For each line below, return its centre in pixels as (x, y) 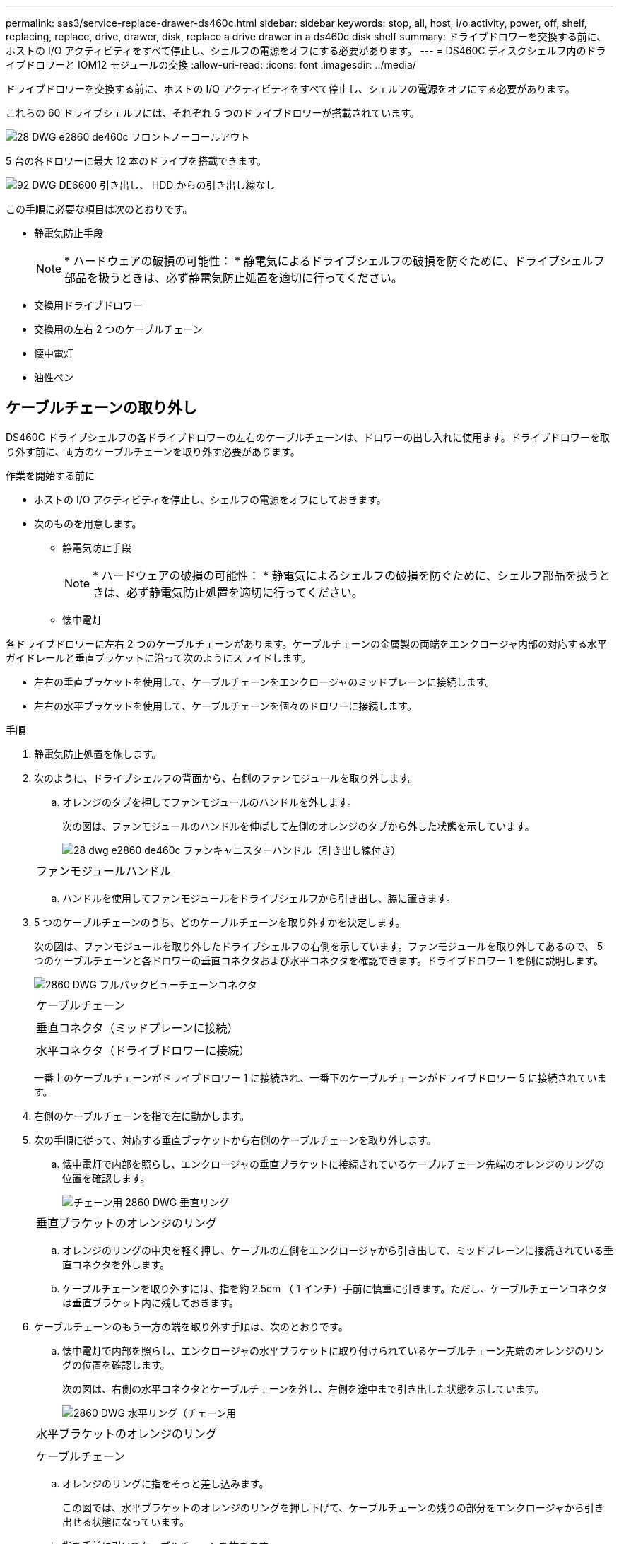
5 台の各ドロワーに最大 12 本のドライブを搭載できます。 (136, 161)
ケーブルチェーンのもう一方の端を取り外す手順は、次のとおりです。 (191, 1326)
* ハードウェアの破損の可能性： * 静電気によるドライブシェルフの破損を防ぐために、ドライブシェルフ (335, 261)
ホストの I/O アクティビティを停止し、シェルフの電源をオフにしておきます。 (210, 499)
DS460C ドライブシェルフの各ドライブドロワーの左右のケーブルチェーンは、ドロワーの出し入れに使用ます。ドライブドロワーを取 (308, 437)
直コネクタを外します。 (116, 1264)
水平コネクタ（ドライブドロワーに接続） (143, 1050)
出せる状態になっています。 (126, 1521)
